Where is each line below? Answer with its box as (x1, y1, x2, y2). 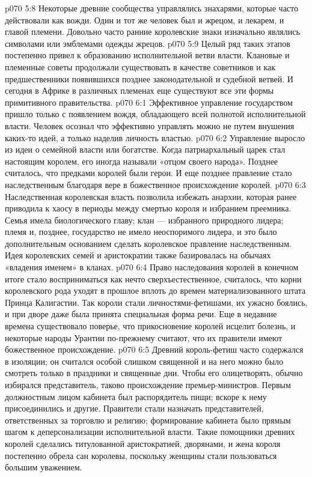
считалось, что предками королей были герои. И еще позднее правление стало (5, 166, 292, 179)
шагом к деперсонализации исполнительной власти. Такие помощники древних (5, 425, 295, 438)
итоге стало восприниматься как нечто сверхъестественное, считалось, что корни (5, 272, 302, 285)
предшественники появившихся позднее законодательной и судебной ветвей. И (5, 72, 293, 85)
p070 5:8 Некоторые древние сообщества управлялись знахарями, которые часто (5, 2, 298, 14)
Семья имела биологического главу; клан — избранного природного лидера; (5, 213, 284, 226)
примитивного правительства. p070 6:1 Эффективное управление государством (5, 96, 293, 108)
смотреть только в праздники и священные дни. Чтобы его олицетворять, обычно (5, 366, 303, 379)
